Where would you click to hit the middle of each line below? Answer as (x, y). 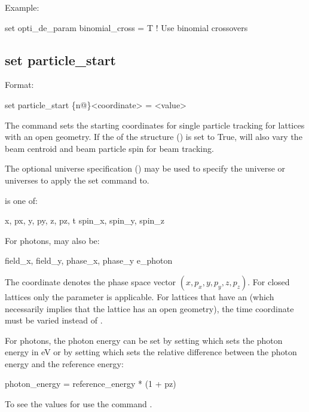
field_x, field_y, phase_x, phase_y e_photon (89, 260)
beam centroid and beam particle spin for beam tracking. (109, 148)
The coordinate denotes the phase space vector (91, 281)
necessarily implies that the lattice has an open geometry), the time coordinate (149, 308)
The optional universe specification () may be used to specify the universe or (145, 168)
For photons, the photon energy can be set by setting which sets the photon (144, 340)
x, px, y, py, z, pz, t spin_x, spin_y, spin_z (85, 220)
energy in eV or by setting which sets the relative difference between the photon (151, 352)
